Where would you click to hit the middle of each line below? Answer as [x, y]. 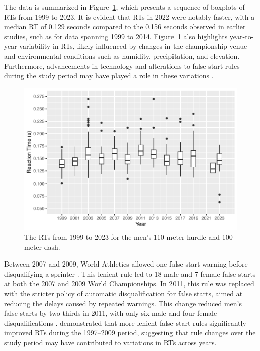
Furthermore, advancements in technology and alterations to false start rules [122, 66]
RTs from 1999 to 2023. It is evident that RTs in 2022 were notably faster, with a [129, 16]
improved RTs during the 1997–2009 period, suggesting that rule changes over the [130, 333]
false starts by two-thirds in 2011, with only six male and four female [111, 313]
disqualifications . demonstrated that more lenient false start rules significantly [125, 323]
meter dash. [42, 247]
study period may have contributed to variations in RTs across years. [110, 342]
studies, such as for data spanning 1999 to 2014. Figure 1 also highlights [116, 36]
